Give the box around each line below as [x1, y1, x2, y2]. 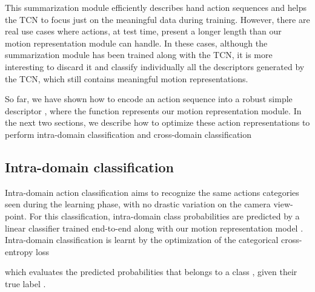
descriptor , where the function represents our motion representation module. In [5, 104, 302, 117]
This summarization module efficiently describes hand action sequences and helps [5, 1, 307, 13]
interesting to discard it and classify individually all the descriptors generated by [5, 60, 305, 73]
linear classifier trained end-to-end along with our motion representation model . [5, 221, 303, 234]
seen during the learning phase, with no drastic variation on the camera [5, 198, 271, 210]
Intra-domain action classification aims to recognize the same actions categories [5, 186, 299, 198]
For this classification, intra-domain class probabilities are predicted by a [29, 209, 300, 222]
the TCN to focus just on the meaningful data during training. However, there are [5, 13, 310, 25]
